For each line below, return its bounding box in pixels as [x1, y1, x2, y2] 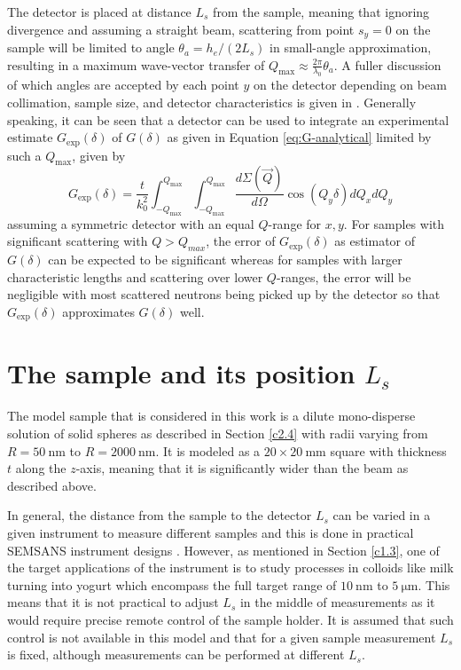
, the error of [206, 232, 276, 250]
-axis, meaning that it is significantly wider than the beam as [75, 459, 409, 477]
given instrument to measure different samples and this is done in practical [7, 523, 414, 541]
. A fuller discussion [333, 55, 441, 74]
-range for [268, 214, 322, 233]
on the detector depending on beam [254, 75, 447, 94]
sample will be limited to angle [7, 38, 175, 57]
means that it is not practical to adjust [7, 593, 219, 611]
